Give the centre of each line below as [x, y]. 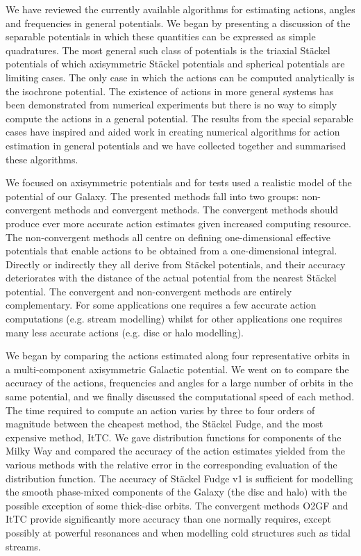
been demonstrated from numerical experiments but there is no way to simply [171, 105]
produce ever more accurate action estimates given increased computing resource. [178, 223]
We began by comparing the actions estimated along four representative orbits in [178, 355]
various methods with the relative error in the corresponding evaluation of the [171, 464]
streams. [23, 546]
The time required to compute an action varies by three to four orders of [160, 410]
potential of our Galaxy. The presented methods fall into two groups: [152, 196]
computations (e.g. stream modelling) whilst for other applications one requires [174, 319]
